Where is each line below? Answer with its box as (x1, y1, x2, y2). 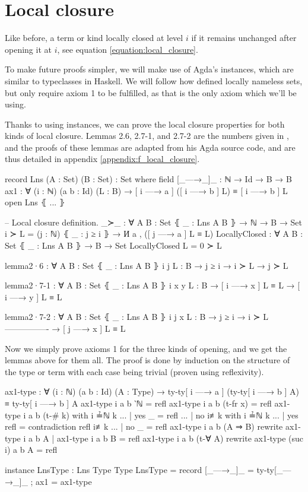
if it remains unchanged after (191, 31, 297, 44)
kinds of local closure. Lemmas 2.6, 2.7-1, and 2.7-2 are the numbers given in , (5, 129, 289, 142)
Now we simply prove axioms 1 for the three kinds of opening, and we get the (5, 342, 287, 354)
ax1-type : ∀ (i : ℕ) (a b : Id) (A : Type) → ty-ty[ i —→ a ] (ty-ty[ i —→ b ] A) (5, 385, 299, 398)
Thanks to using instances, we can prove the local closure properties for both (5, 118, 285, 130)
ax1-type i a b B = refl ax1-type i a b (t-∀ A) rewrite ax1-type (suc (56, 431, 304, 444)
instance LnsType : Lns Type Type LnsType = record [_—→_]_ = (5, 463, 254, 475)
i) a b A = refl (5, 443, 58, 456)
